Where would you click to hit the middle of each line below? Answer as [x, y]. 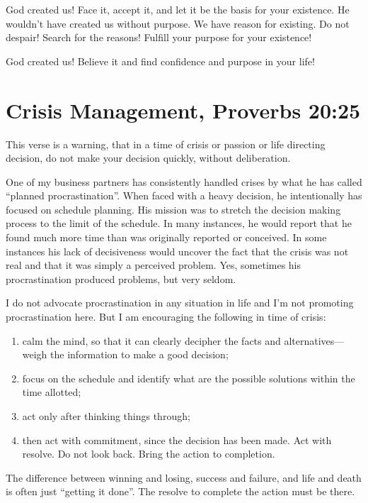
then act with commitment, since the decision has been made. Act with [177, 440]
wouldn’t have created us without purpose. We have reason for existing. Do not [178, 23]
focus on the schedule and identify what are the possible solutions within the [189, 378]
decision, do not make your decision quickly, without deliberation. [148, 158]
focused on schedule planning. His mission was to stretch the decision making [173, 209]
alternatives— [314, 340]
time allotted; [52, 392]
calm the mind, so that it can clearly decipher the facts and [151, 340]
